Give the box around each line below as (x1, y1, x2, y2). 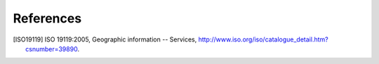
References (13, 11, 82, 26)
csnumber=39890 (25, 44, 78, 53)
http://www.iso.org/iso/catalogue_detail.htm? (198, 35, 329, 44)
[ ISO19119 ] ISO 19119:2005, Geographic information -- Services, (13, 35, 197, 44)
